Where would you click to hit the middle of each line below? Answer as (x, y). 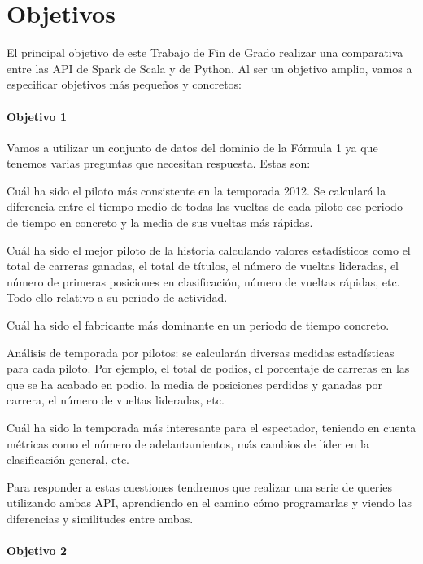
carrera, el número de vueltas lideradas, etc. (116, 400)
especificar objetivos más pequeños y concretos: (124, 84)
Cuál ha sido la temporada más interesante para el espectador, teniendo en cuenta (211, 428)
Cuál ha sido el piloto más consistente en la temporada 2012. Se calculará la (196, 190)
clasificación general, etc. (68, 459)
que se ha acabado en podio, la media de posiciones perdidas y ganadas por (195, 384)
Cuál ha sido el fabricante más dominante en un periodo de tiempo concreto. (198, 325)
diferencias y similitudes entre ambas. (100, 518)
